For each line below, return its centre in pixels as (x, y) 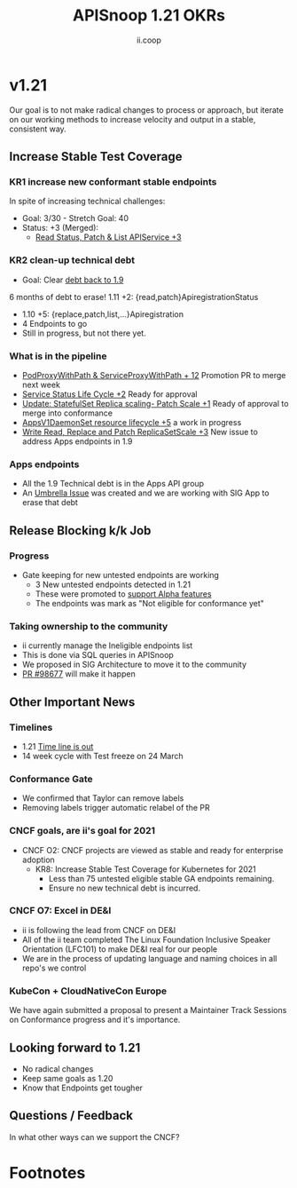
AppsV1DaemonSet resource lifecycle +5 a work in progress (132, 422)
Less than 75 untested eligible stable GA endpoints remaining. (161, 878)
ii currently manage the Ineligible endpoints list (107, 645)
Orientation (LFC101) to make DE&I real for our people (120, 949)
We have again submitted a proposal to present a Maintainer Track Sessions (148, 1010)
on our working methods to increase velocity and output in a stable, (133, 119)
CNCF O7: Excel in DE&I (60, 911)
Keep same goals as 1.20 (67, 1078)
